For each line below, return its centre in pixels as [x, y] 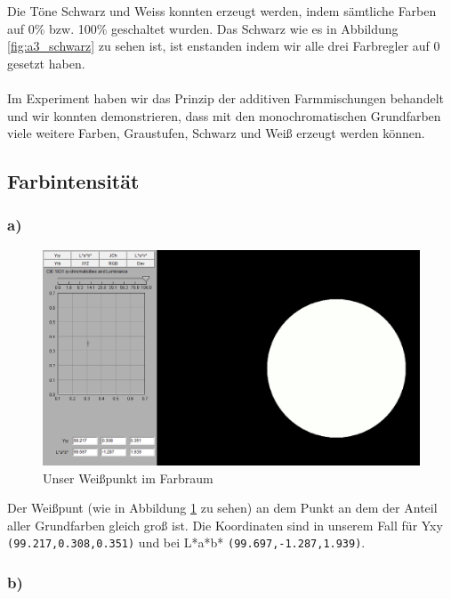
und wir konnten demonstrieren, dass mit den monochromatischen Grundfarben [224, 115]
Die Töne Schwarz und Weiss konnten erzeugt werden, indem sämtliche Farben [222, 11]
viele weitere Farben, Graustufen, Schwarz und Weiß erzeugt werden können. [216, 133]
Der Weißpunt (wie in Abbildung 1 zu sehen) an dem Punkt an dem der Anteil [222, 508]
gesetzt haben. [46, 63]
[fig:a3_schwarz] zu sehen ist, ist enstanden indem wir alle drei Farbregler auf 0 [224, 46]
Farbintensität [73, 181]
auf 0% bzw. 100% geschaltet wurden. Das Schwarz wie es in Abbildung [203, 28]
